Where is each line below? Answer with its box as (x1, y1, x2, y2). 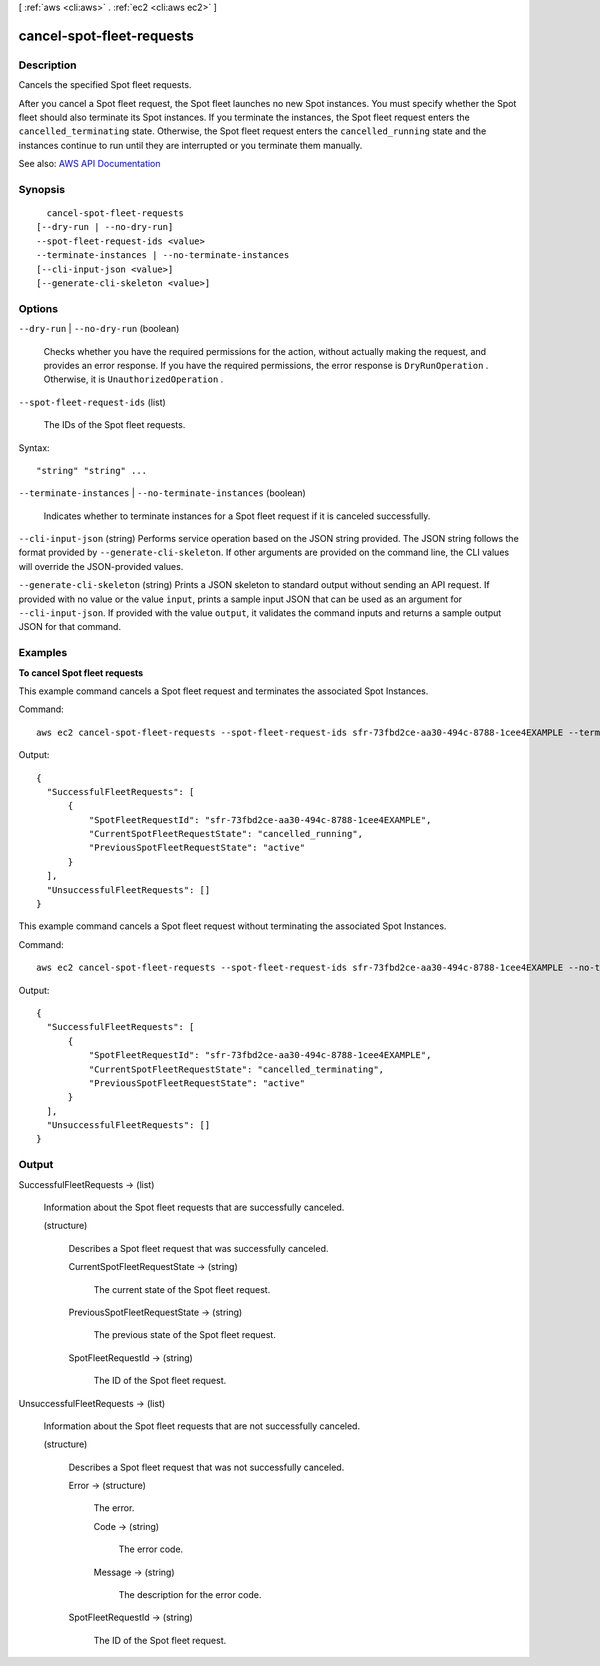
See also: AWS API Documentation (18, 158, 161, 170)
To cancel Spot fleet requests (18, 666, 144, 679)
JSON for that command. (18, 621, 122, 633)
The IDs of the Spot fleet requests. (43, 419, 186, 431)
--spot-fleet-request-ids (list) (18, 396, 167, 408)
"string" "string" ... (36, 465, 148, 476)
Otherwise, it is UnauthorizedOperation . (43, 373, 224, 385)
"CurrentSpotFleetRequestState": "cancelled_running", (88, 828, 364, 840)
